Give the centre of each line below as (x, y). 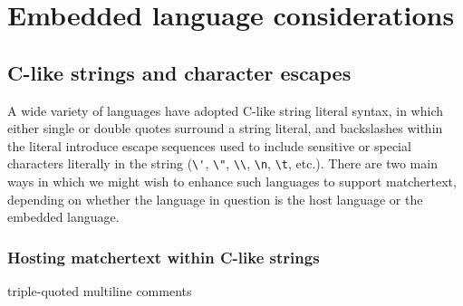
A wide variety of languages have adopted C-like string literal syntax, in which (226, 110)
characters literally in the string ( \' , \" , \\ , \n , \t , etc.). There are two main (222, 163)
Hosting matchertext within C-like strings (164, 257)
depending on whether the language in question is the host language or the (215, 199)
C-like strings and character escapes (179, 72)
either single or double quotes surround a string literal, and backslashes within (225, 128)
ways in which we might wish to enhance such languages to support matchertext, (232, 182)
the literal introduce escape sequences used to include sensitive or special (209, 145)
